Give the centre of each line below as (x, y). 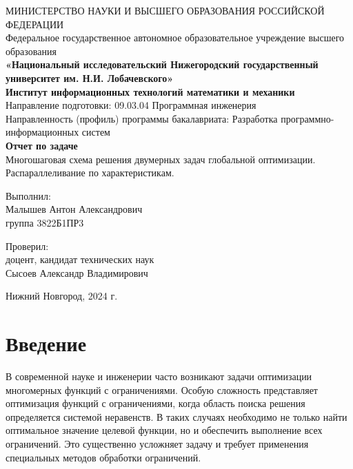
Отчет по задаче (42, 145)
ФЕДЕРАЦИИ (35, 24)
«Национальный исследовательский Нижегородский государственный (162, 64)
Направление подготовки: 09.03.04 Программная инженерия (131, 105)
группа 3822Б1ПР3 (45, 222)
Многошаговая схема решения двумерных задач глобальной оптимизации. (161, 159)
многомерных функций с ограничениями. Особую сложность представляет (162, 389)
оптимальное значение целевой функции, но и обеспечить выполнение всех (164, 430)
